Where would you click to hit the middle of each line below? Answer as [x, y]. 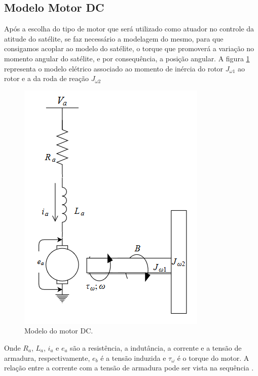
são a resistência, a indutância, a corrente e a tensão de [156, 347]
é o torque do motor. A [213, 358]
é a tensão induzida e [133, 358]
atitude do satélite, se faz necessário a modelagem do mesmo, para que [114, 38]
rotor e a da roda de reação [46, 78]
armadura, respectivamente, [47, 358]
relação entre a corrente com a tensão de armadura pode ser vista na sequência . [129, 368]
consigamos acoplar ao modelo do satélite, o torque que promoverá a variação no [129, 48]
